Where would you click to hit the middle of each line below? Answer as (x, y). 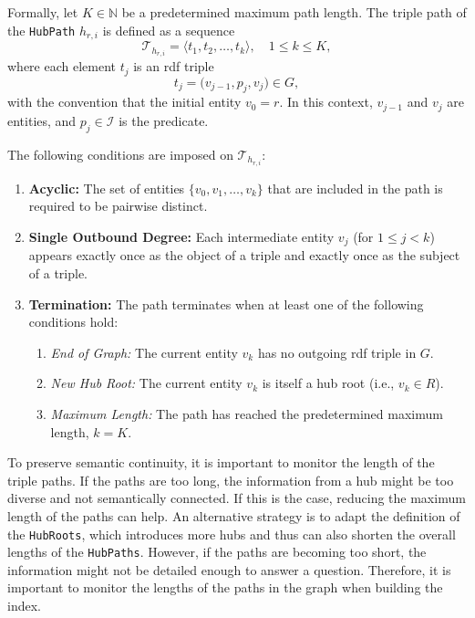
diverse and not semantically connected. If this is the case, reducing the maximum (237, 498)
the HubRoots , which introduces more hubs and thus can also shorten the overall (232, 534)
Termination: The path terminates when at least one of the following (226, 304)
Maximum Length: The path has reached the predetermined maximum (247, 413)
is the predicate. (164, 120)
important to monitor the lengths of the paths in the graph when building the (225, 587)
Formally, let (43, 12)
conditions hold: (73, 322)
